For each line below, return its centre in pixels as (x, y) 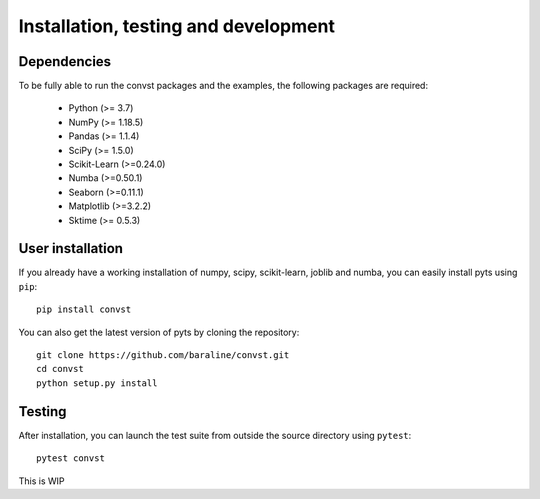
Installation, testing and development (176, 26)
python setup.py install (97, 383)
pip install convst (84, 309)
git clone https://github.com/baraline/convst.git (163, 355)
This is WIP (41, 481)
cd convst (60, 369)
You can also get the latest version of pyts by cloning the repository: (159, 332)
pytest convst (70, 458)
